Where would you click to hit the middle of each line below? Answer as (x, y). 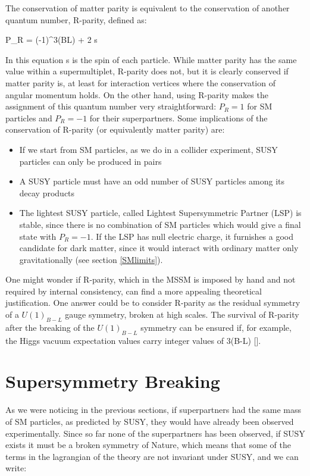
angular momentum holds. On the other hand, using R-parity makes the (137, 94)
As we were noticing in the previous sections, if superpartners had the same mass (154, 410)
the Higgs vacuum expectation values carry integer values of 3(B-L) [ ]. (133, 340)
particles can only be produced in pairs (90, 161)
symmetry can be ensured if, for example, (216, 327)
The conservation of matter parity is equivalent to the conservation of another (148, 8)
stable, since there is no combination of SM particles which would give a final (160, 224)
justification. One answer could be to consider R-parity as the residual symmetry (153, 303)
